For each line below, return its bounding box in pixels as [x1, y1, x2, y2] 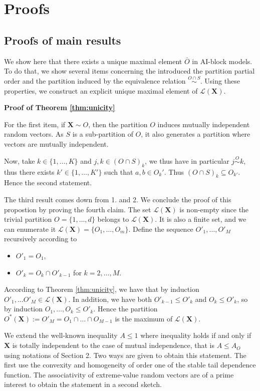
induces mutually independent [157, 119, 250, 129]
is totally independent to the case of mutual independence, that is [12, 340, 214, 350]
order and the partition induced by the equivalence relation [4, 75, 186, 86]
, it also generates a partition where [141, 129, 250, 139]
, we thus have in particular [145, 155, 229, 166]
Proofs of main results [4, 32, 121, 48]
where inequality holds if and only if [140, 330, 251, 340]
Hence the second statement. [4, 177, 92, 188]
